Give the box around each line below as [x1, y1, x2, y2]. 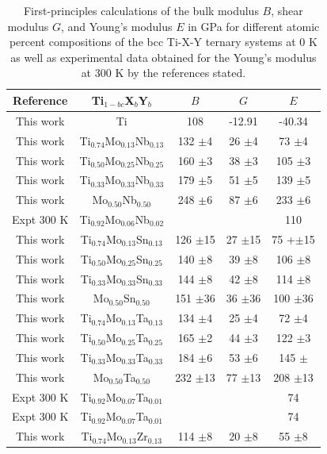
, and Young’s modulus [60, 17, 173, 34]
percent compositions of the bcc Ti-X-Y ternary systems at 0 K [9, 33, 317, 50]
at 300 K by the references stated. [81, 64, 246, 81]
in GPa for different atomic [188, 17, 320, 34]
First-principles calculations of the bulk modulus [23, 2, 259, 18]
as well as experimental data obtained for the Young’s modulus [10, 48, 317, 65]
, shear [271, 2, 303, 18]
